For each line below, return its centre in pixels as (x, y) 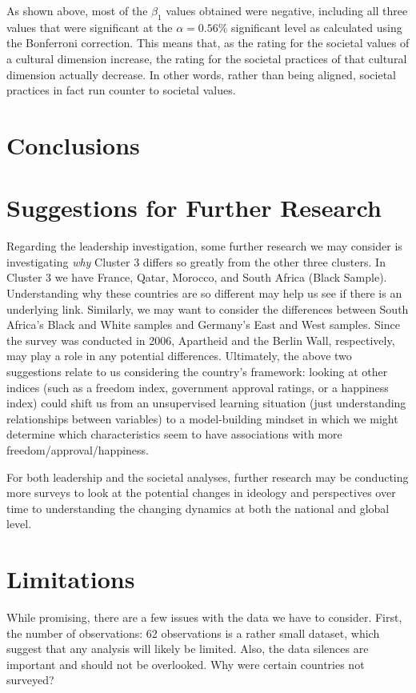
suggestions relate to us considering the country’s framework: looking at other (197, 372)
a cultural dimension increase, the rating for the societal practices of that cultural (207, 58)
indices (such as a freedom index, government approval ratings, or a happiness (198, 387)
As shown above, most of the (77, 10)
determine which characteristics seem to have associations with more (174, 434)
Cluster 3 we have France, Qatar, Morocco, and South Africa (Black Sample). (197, 277)
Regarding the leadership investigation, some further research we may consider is (204, 246)
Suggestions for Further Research (194, 208)
